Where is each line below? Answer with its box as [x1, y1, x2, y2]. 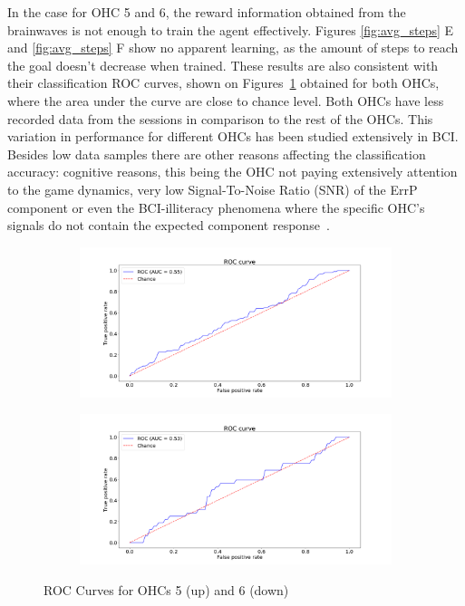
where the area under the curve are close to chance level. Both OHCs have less [7, 91, 444, 110]
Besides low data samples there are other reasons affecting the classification [7, 144, 426, 163]
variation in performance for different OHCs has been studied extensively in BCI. [7, 127, 459, 146]
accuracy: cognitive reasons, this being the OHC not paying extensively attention [7, 162, 458, 181]
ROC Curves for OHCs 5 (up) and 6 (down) [44, 580, 289, 599]
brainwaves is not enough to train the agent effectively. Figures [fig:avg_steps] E [7, 20, 454, 39]
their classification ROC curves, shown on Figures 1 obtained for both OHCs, [7, 73, 440, 92]
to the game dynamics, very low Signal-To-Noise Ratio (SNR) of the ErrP [7, 179, 418, 198]
